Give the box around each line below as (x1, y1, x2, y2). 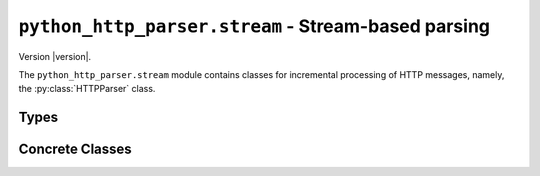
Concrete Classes (18, 141, 132, 158)
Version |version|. (18, 50, 92, 62)
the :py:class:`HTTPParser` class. (18, 83, 156, 95)
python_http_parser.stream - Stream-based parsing (18, 15, 490, 37)
